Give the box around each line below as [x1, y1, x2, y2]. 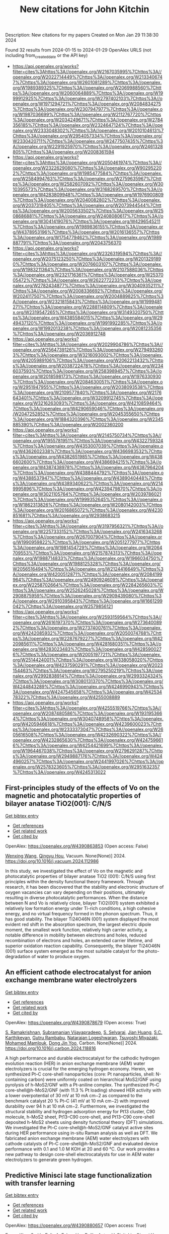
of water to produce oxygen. [31, 953, 91, 959]
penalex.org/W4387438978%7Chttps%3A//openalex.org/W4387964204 [12, 464, 164, 470]
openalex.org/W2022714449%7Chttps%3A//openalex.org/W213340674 [12, 74, 162, 80]
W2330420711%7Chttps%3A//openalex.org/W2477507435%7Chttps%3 [12, 138, 163, 144]
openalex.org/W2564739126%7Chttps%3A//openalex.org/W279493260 [12, 346, 163, 353]
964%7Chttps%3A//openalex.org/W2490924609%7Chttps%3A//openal [12, 576, 163, 582]
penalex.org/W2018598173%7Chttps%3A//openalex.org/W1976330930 [12, 373, 161, 379]
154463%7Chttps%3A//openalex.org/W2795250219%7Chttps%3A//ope [12, 667, 163, 673]
